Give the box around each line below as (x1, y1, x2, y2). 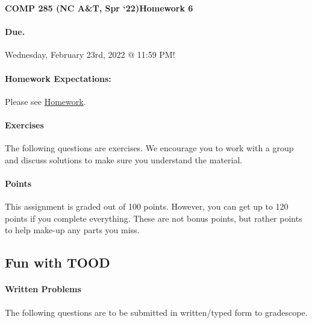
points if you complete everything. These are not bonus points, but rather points (5, 212, 302, 224)
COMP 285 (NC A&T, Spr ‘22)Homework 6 (5, 2, 193, 14)
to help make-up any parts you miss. (5, 224, 140, 236)
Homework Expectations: (5, 72, 111, 84)
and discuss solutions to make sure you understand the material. (5, 153, 243, 166)
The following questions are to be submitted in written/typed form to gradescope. (5, 306, 308, 318)
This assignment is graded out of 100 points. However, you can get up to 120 (5, 200, 289, 213)
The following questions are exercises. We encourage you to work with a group (5, 142, 294, 154)
